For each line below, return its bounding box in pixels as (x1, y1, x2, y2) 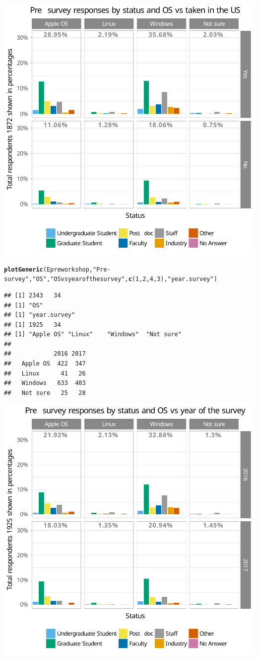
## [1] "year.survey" (4, 311, 75, 319)
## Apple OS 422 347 (4, 360, 86, 368)
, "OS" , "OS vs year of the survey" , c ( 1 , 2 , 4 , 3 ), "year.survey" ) (29, 276, 217, 283)
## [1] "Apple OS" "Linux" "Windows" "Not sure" (4, 331, 182, 338)
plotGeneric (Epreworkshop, (4, 266, 93, 273)
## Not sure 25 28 (4, 389, 86, 396)
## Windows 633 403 (4, 379, 86, 387)
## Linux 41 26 (4, 370, 86, 377)
